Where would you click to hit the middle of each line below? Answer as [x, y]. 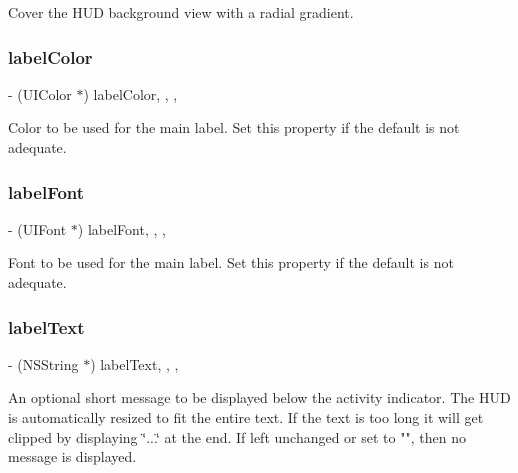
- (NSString [43, 363]
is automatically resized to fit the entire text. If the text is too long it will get [246, 417]
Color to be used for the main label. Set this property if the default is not [234, 127]
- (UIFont [37, 228]
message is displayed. [72, 456]
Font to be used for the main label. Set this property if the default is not [231, 262]
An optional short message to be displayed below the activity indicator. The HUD [259, 397]
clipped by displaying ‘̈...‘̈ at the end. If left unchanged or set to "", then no [237, 436]
